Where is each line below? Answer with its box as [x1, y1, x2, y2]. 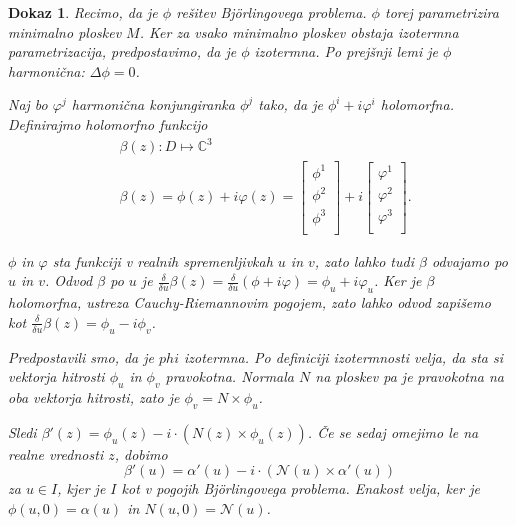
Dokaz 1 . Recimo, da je [8, 2, 158, 22]
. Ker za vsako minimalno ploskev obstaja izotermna [139, 21, 459, 42]
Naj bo [8, 94, 48, 115]
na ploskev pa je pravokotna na [315, 366, 505, 387]
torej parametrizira [384, 2, 499, 22]
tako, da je [258, 94, 323, 115]
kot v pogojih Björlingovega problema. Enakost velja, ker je [121, 478, 480, 499]
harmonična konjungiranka [71, 94, 235, 115]
